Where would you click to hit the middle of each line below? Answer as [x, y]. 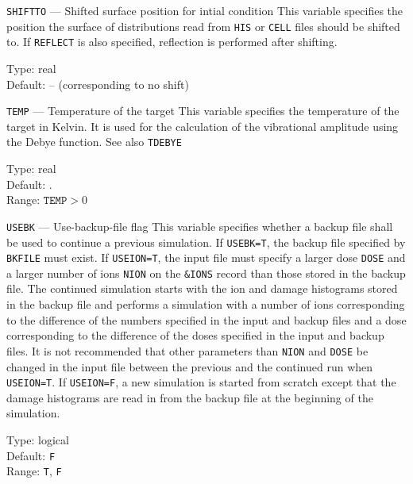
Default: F [31, 455]
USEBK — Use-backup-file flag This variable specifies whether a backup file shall [200, 226]
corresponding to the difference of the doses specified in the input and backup [195, 335]
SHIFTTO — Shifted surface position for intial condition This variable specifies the [205, 10]
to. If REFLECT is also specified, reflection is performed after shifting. [172, 42]
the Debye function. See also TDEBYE [94, 142]
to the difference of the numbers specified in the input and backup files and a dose [206, 319]
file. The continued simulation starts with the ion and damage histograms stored [202, 288]
